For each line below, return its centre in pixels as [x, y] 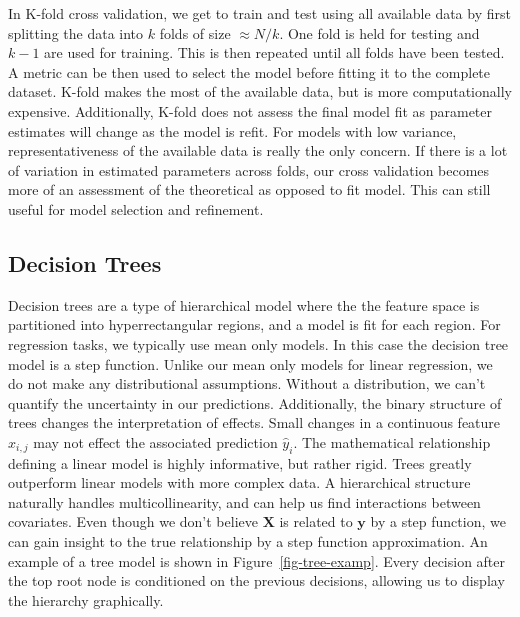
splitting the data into [76, 32]
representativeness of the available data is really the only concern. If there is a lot [258, 150]
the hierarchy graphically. [86, 599]
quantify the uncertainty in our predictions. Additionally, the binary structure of [255, 402]
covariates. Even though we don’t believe [133, 521]
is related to [316, 521]
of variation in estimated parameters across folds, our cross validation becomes [249, 169]
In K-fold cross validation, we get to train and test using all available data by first [259, 13]
